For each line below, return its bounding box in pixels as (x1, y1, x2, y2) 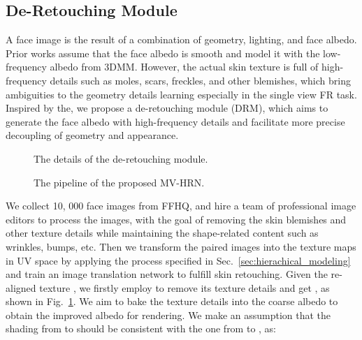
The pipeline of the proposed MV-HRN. (34, 175, 205, 189)
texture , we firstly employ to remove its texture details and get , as (39, 280, 330, 295)
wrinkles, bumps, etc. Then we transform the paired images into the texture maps (6, 239, 356, 253)
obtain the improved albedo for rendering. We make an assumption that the (6, 307, 331, 322)
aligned (6, 280, 36, 295)
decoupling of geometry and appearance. (6, 128, 179, 142)
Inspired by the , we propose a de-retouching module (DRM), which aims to (6, 101, 328, 115)
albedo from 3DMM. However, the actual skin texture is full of (50, 59, 319, 74)
